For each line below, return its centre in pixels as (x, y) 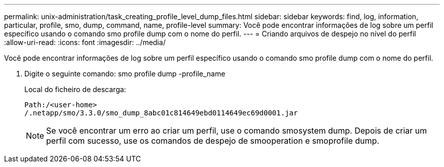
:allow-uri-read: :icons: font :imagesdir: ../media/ (85, 42)
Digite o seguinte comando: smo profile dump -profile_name (125, 74)
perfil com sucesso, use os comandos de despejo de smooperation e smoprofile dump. (213, 141)
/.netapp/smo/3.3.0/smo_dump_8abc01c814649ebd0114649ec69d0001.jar (161, 113)
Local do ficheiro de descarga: (75, 89)
